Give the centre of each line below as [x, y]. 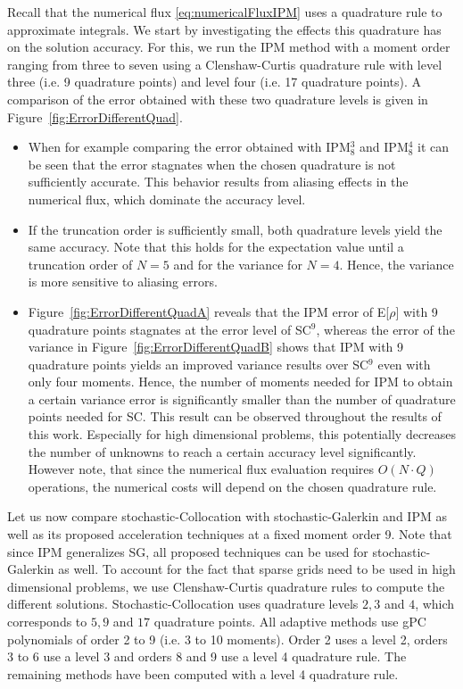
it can [434, 147]
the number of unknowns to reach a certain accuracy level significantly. [222, 451]
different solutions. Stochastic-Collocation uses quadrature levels [183, 604]
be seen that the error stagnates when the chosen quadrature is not [212, 164]
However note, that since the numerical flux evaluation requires [201, 469]
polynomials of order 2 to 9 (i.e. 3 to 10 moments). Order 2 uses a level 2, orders [227, 639]
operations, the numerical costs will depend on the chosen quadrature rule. [232, 486]
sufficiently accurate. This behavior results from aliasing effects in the [218, 182]
